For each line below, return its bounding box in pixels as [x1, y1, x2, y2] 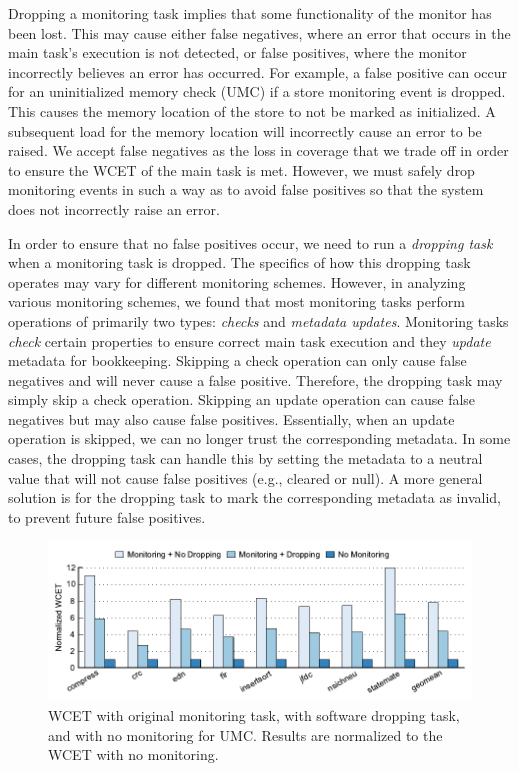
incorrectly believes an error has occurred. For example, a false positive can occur [8, 61, 507, 82]
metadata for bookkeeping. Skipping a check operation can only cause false [8, 350, 467, 371]
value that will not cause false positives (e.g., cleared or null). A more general [8, 467, 483, 488]
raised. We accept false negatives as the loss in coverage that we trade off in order [8, 140, 509, 161]
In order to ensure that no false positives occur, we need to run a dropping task [8, 232, 493, 253]
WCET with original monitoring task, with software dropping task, [48, 705, 460, 725]
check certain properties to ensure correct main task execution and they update [8, 330, 491, 351]
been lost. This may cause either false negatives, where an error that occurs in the [8, 22, 511, 43]
